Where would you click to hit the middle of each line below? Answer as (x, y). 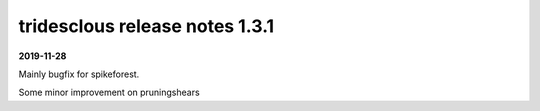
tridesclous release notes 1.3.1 (146, 26)
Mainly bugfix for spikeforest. (79, 74)
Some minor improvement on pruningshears (109, 92)
